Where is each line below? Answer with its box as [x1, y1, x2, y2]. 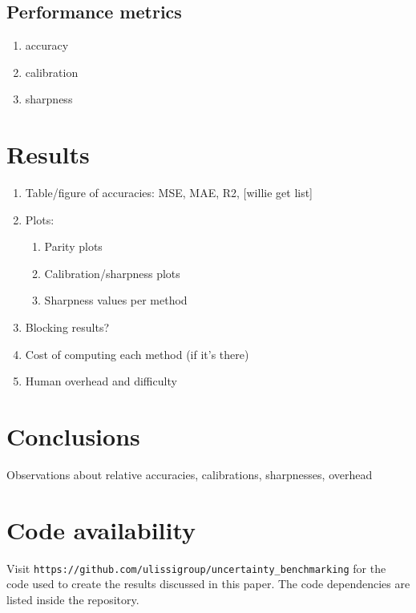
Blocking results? [25, 319, 110, 336]
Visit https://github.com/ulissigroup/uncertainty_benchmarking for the [6, 559, 386, 576]
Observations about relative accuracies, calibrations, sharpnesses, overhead [6, 466, 373, 482]
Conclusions [6, 420, 140, 453]
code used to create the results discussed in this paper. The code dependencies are [6, 575, 410, 592]
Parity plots [44, 238, 103, 255]
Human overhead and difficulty [25, 373, 177, 389]
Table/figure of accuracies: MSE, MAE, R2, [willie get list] [25, 184, 313, 201]
